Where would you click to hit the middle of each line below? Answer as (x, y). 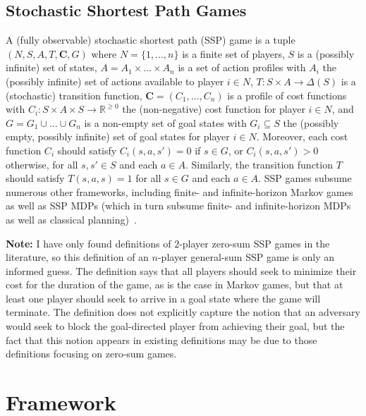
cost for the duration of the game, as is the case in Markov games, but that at (175, 285)
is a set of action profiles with (242, 67)
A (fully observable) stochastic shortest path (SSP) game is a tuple (151, 40)
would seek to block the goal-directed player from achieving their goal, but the (175, 326)
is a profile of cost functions (287, 95)
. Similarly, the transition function (259, 164)
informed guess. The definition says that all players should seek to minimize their (181, 270)
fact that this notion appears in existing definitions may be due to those (161, 339)
